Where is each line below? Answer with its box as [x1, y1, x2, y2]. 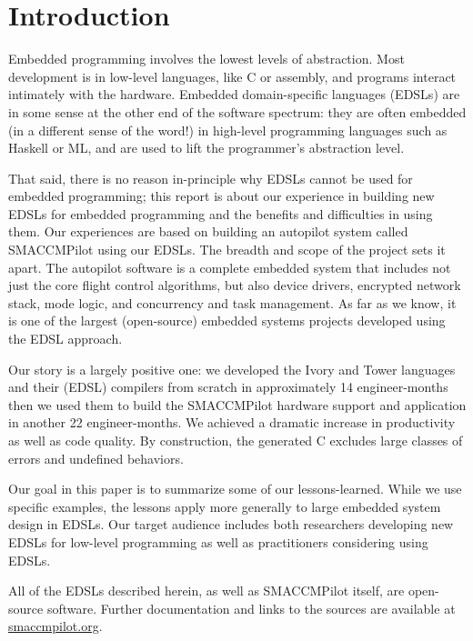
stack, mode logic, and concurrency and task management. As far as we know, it [8, 293, 457, 312]
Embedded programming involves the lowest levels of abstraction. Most [8, 49, 405, 68]
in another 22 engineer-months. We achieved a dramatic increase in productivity [8, 413, 456, 432]
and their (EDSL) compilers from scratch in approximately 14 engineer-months [8, 377, 448, 396]
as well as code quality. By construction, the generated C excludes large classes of [8, 431, 463, 449]
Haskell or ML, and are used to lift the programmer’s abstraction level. [8, 138, 405, 157]
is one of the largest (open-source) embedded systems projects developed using [8, 311, 446, 330]
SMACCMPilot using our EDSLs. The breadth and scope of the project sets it [8, 240, 446, 259]
